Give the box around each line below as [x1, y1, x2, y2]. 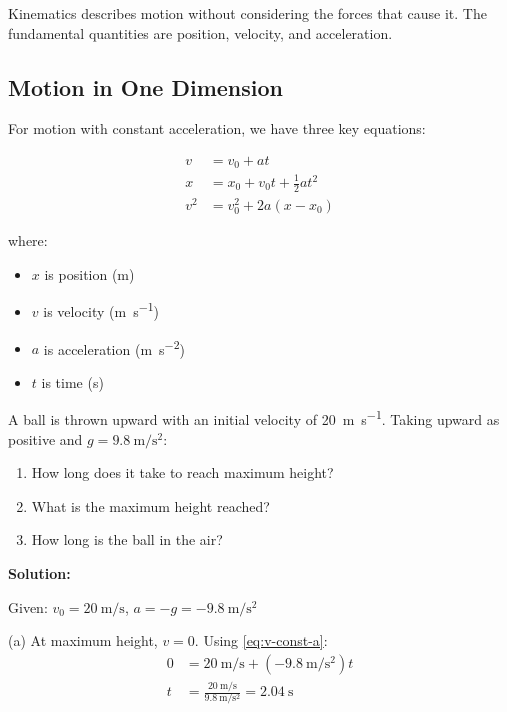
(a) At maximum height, [8, 630, 158, 651]
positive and [8, 428, 83, 449]
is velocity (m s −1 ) [43, 298, 160, 321]
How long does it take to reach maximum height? [31, 462, 334, 483]
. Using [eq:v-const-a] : [194, 630, 328, 651]
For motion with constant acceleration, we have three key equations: [8, 118, 426, 139]
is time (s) [41, 371, 104, 392]
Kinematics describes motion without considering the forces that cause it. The [8, 3, 487, 23]
